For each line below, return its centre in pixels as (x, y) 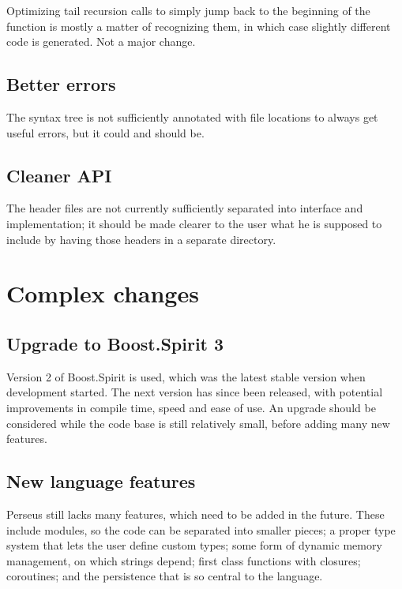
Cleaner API (59, 175)
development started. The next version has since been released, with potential (195, 392)
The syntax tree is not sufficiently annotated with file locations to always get (192, 116)
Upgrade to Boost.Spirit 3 (115, 343)
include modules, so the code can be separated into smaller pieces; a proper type (201, 529)
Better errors (61, 84)
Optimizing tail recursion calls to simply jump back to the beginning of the (188, 10)
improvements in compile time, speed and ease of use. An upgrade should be (191, 407)
